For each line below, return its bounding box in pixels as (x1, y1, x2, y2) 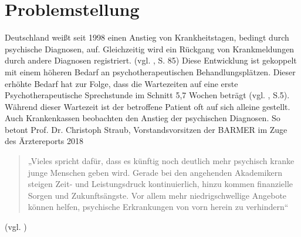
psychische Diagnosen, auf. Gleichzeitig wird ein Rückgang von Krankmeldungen (5, 42, 295, 55)
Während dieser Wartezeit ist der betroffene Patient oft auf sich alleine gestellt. (5, 100, 290, 112)
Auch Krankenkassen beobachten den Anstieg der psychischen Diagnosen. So (5, 112, 280, 124)
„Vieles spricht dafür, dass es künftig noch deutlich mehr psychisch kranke (28, 155, 295, 167)
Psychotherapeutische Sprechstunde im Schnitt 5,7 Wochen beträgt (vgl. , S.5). (5, 89, 290, 101)
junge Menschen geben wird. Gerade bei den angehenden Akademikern (28, 166, 282, 178)
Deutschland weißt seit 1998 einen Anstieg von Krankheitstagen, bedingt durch (5, 31, 289, 44)
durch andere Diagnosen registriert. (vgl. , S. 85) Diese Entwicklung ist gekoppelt (5, 54, 297, 66)
